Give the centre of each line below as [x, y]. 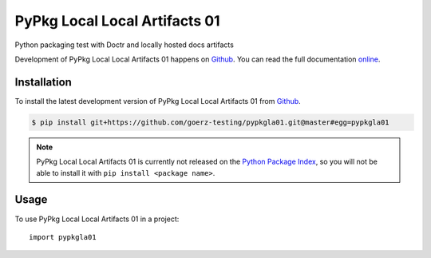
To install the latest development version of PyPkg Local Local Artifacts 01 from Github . [158, 101]
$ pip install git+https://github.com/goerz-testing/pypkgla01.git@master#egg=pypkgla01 [211, 122]
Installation [43, 82]
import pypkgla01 [63, 237]
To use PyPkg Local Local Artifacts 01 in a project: [97, 219]
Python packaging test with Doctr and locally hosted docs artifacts [125, 45]
